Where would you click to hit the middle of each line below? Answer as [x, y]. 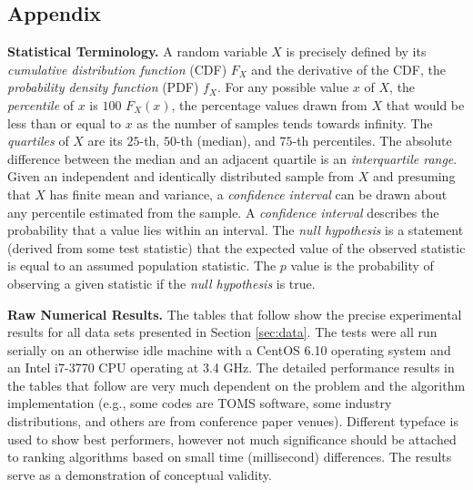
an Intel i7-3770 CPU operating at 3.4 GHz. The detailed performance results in [231, 367]
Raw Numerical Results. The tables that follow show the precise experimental [235, 314]
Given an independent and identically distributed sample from [181, 176]
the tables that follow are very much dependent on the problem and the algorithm [236, 385]
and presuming [414, 176]
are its [105, 141]
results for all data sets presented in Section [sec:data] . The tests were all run [222, 332]
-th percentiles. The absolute [372, 141]
